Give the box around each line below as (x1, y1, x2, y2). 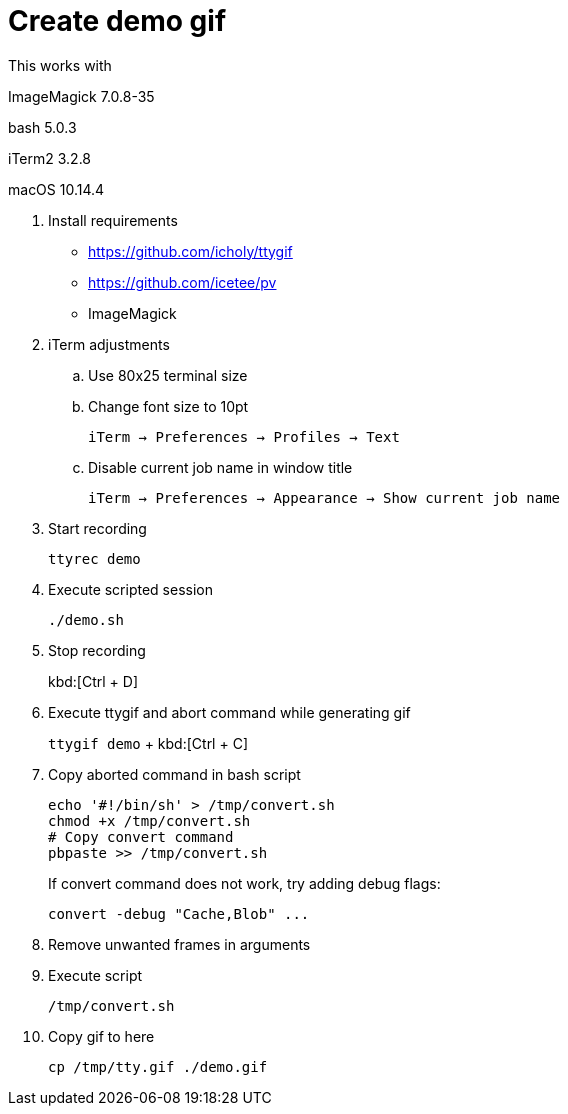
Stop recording (48, 641, 146, 659)
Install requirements (48, 211, 178, 229)
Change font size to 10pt (88, 397, 249, 415)
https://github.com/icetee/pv (88, 273, 277, 291)
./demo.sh (48, 611, 124, 628)
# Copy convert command (48, 828, 234, 845)
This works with (8, 56, 112, 74)
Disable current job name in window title (88, 458, 353, 476)
